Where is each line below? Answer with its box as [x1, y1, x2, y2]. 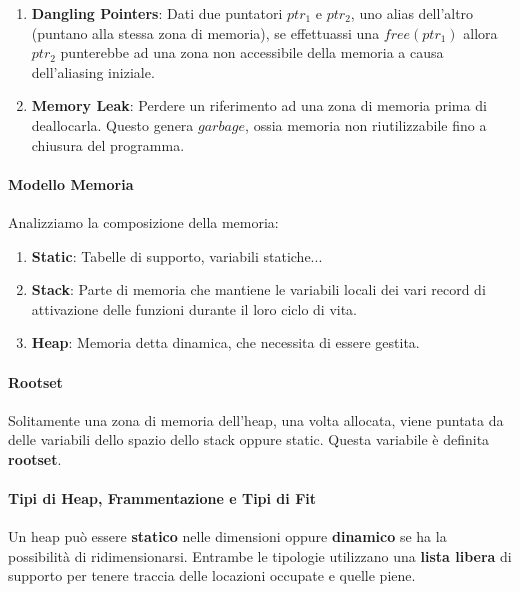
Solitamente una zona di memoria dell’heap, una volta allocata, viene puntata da [8, 409, 504, 430]
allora [463, 22, 498, 43]
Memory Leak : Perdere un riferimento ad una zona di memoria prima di [31, 95, 487, 116]
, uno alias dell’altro [350, 3, 474, 23]
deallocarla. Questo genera [31, 114, 194, 135]
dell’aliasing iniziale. [31, 61, 155, 82]
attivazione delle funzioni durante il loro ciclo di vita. [31, 298, 358, 319]
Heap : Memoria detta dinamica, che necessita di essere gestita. [31, 332, 420, 353]
